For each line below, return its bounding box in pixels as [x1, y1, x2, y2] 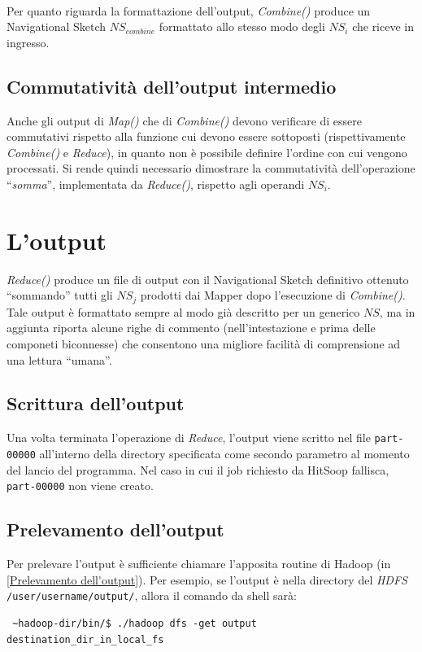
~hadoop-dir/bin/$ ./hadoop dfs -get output [12, 617, 257, 629]
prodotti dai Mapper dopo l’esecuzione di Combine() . [140, 287, 406, 304]
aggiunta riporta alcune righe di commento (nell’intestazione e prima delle [7, 319, 376, 336]
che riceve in [352, 18, 414, 35]
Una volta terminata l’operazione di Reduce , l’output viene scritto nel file [7, 429, 371, 446]
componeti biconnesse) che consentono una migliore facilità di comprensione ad [7, 335, 401, 352]
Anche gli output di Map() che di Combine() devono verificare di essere [7, 112, 363, 129]
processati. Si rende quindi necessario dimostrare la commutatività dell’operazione [7, 160, 415, 177]
